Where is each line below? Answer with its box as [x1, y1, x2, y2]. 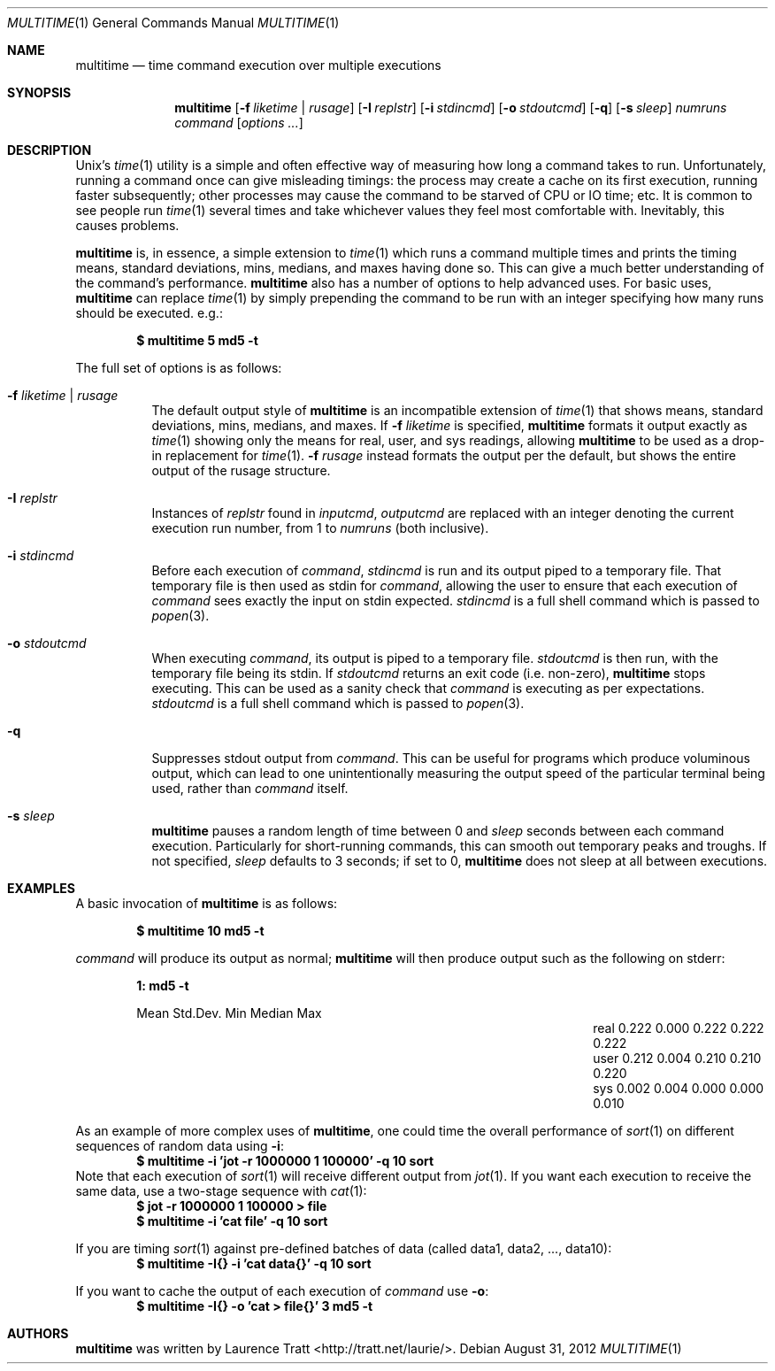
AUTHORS [7, 1326, 69, 1341]
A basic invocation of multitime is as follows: [75, 896, 338, 911]
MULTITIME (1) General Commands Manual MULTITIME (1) [7, 15, 340, 30]
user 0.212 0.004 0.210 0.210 [593, 1051, 762, 1066]
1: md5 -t [136, 978, 189, 993]
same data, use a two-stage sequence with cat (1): [75, 1183, 367, 1198]
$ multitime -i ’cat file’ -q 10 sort [136, 1213, 328, 1229]
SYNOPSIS [7, 85, 72, 100]
